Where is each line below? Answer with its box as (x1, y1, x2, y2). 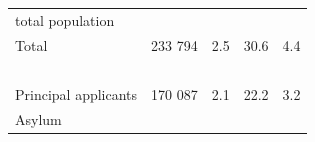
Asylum (15, 109, 62, 130)
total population (15, 9, 115, 30)
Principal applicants (15, 84, 138, 105)
